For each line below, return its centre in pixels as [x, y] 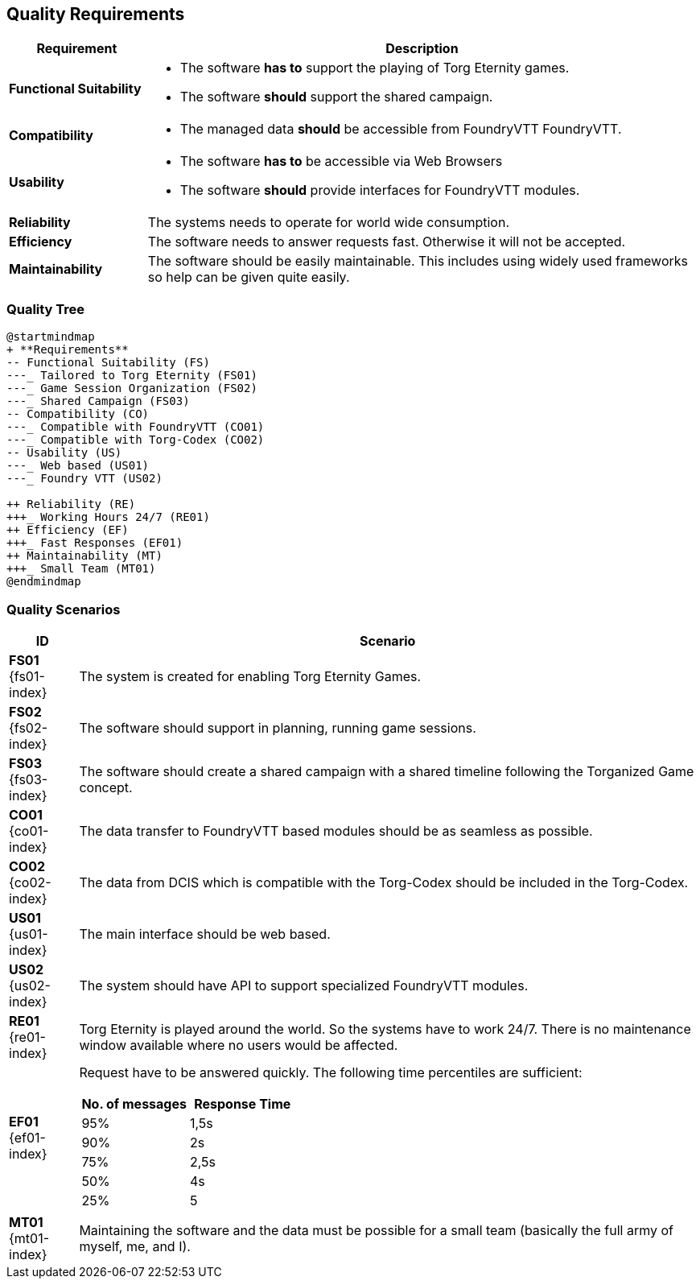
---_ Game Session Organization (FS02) [132, 388]
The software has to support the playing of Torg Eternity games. [375, 68]
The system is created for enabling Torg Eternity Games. [250, 676]
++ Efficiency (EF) [68, 530]
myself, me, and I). [135, 1246]
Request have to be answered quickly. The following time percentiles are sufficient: [331, 1072]
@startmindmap [51, 337]
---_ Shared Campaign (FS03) [98, 401]
